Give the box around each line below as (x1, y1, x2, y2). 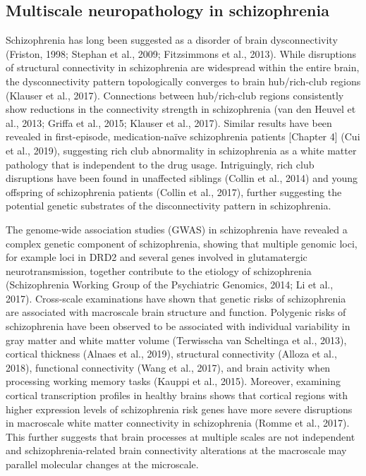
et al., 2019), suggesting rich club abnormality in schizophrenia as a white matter (6, 142, 357, 157)
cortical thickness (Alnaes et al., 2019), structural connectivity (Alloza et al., (6, 346, 337, 361)
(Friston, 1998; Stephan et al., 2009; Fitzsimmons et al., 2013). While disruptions (6, 46, 357, 61)
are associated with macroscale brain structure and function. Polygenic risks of (6, 305, 346, 319)
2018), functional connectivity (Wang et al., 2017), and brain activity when (6, 360, 331, 374)
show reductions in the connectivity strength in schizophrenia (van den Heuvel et (6, 102, 356, 116)
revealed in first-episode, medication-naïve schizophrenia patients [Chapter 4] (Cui (6, 129, 360, 144)
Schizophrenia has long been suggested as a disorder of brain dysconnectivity (6, 32, 338, 47)
